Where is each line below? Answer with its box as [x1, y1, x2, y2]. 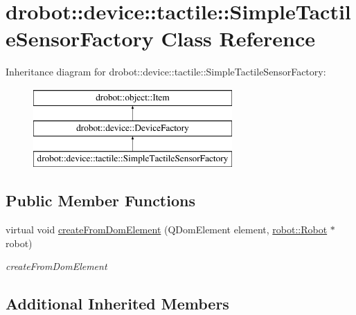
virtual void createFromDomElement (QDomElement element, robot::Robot [6, 222, 328, 237]
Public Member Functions [6, 190, 195, 211]
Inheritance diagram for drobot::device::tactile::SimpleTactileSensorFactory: [6, 64, 326, 79]
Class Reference [161, 24, 316, 53]
